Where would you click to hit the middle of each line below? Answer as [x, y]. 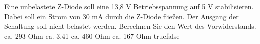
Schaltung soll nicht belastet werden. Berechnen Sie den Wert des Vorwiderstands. [130, 26]
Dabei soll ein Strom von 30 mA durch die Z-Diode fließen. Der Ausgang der [121, 16]
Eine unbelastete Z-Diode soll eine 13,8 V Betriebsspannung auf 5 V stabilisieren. [129, 6]
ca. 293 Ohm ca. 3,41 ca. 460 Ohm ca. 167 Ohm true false [92, 35]
